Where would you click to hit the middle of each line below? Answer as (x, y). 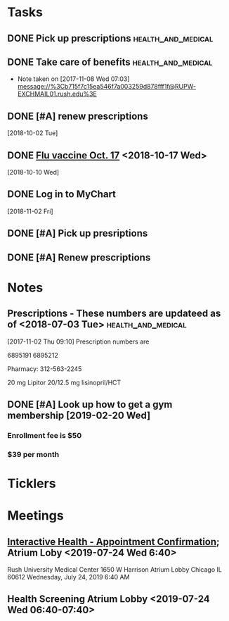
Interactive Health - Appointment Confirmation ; (113, 542)
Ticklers (32, 484)
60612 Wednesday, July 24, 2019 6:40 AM (68, 577)
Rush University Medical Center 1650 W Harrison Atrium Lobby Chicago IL (115, 570)
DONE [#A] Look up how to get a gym (90, 404)
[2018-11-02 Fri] (31, 211)
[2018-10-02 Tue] (33, 133)
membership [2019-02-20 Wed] (79, 415)
